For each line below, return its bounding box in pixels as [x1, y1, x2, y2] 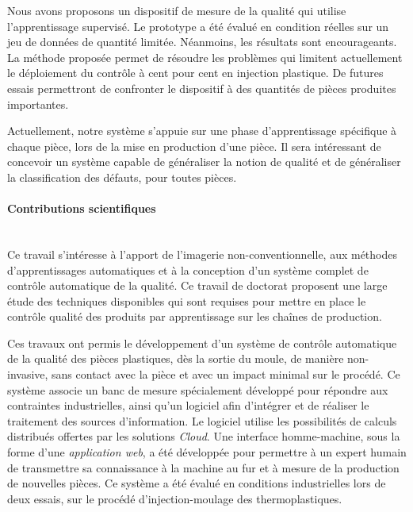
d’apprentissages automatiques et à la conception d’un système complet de [7, 261, 369, 278]
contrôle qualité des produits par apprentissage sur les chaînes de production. [7, 308, 382, 325]
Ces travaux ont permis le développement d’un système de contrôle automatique [7, 334, 397, 351]
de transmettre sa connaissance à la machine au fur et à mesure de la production [7, 459, 400, 475]
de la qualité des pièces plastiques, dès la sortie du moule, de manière [7, 350, 344, 367]
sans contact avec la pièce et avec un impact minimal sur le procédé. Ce [52, 366, 400, 383]
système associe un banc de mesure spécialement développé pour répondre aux [7, 381, 388, 398]
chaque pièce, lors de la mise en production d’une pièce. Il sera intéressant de [7, 137, 381, 154]
